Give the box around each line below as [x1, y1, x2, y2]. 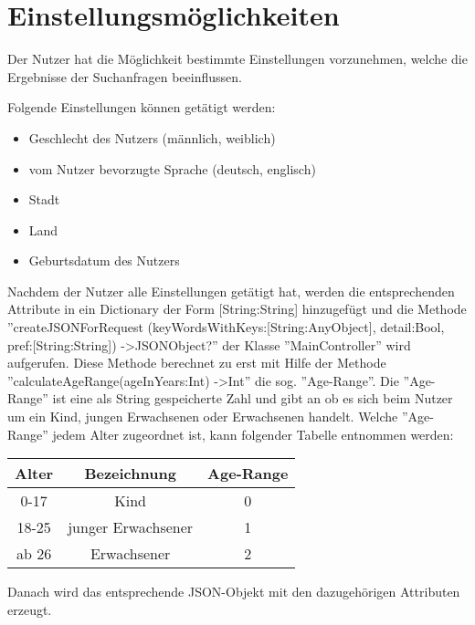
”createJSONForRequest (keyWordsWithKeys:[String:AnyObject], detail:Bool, [7, 318, 445, 337]
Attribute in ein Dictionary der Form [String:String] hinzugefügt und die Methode [7, 299, 467, 318]
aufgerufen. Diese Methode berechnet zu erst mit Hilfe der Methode [7, 353, 386, 372]
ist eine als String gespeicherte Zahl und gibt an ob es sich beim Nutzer [52, 389, 453, 408]
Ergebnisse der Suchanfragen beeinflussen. [7, 67, 242, 86]
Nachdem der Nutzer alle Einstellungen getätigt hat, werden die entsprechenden [7, 281, 455, 300]
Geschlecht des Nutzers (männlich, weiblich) [28, 128, 276, 147]
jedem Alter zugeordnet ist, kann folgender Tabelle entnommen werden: [52, 424, 454, 443]
